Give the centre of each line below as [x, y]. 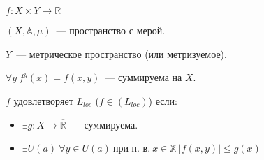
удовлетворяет [43, 101]
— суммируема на [144, 77]
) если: [163, 101]
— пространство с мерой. [111, 30]
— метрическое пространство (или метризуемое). [122, 53]
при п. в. [132, 149]
